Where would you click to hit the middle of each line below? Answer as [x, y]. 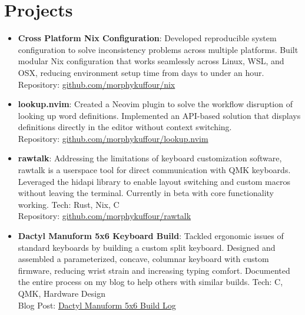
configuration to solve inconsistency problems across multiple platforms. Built [158, 49]
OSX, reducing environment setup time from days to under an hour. [141, 72]
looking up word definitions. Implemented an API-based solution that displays [159, 115]
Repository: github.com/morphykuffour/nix [97, 84]
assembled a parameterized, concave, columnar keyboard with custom [143, 259]
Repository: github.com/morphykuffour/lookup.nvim [113, 138]
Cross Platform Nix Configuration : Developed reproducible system [147, 38]
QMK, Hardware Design [62, 293]
